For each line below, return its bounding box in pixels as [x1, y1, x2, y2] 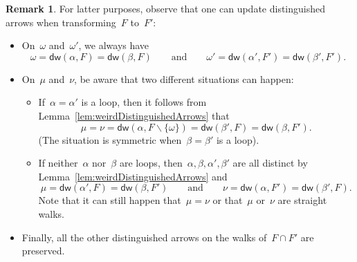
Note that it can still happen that [38, 193, 181, 207]
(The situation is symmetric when [38, 132, 182, 147]
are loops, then [119, 156, 183, 170]
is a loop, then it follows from [81, 95, 207, 109]
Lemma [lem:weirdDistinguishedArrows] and [38, 169, 228, 183]
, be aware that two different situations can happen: [74, 71, 294, 86]
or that [212, 193, 243, 207]
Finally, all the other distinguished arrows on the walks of [21, 230, 267, 244]
